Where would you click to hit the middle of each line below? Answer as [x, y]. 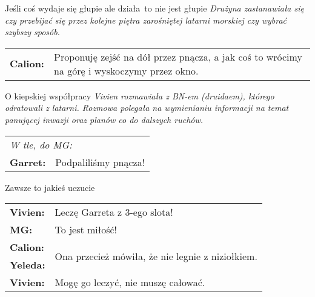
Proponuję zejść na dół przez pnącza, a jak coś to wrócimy [178, 56]
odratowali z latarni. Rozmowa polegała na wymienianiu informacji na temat [147, 108]
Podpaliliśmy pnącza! [100, 162]
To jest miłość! [86, 230]
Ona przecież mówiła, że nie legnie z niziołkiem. [156, 256]
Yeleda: [28, 265]
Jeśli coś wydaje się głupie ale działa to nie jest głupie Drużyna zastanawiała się [154, 8]
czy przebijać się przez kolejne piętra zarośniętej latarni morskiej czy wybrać [146, 20]
